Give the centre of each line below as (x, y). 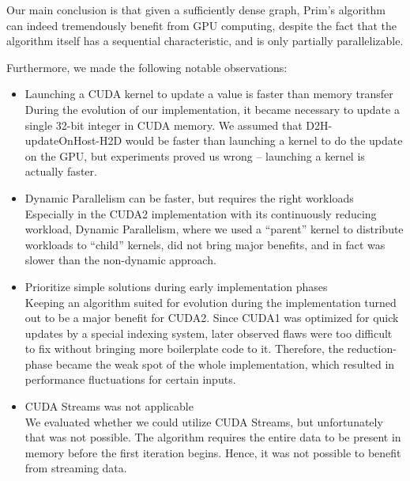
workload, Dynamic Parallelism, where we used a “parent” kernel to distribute (214, 229)
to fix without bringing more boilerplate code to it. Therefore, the (184, 348)
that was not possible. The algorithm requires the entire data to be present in (213, 437)
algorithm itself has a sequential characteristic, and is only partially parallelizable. (205, 41)
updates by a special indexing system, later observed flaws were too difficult (209, 333)
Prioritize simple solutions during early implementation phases (176, 286)
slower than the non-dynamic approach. (120, 260)
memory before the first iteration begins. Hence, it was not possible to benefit (213, 452)
